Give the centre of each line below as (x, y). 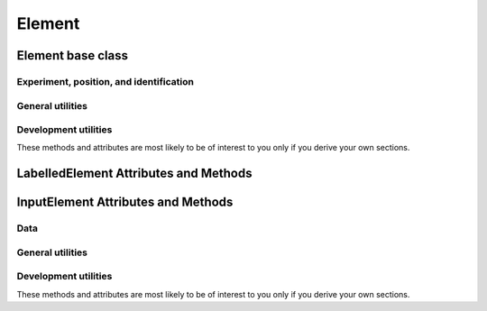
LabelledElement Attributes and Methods (134, 174)
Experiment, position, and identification (105, 81)
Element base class (73, 55)
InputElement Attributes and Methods (125, 202)
